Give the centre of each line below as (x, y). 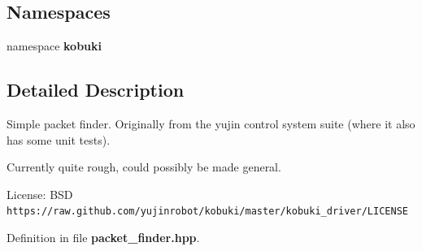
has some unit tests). (59, 139)
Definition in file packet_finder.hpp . (103, 238)
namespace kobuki (54, 46)
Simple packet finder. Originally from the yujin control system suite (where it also (211, 123)
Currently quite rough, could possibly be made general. (144, 167)
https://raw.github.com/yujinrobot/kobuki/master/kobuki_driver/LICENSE (207, 212)
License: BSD (40, 194)
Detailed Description (96, 90)
